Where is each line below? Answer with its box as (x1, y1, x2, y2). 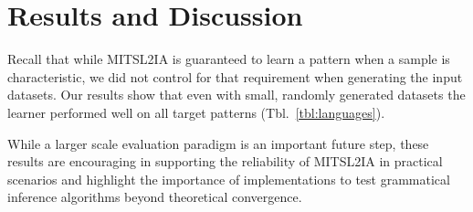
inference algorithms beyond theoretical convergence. (7, 187, 302, 207)
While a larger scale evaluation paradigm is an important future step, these (7, 133, 429, 153)
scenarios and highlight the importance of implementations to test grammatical (7, 169, 450, 188)
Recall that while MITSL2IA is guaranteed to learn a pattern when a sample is (7, 49, 450, 69)
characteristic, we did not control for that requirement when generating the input (7, 67, 463, 86)
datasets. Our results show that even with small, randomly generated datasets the (7, 85, 466, 104)
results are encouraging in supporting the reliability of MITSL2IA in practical (7, 152, 443, 171)
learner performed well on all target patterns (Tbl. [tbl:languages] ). (7, 102, 385, 122)
